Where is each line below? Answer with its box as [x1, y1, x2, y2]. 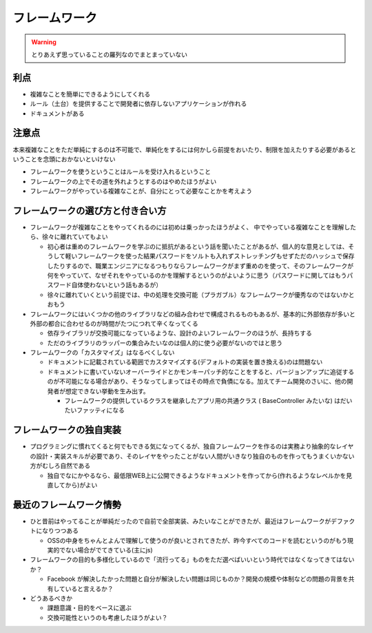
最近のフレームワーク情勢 [12, 499, 122, 510]
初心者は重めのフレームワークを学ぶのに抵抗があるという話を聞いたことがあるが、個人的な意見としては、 [47, 242, 349, 251]
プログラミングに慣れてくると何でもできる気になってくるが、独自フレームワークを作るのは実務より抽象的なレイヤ [30, 442, 354, 450]
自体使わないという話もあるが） [71, 281, 162, 289]
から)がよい [65, 481, 98, 489]
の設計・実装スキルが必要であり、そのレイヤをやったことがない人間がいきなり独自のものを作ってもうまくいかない [30, 452, 355, 460]
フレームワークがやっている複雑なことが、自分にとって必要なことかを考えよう [30, 187, 253, 196]
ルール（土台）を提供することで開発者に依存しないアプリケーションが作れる [30, 100, 247, 108]
